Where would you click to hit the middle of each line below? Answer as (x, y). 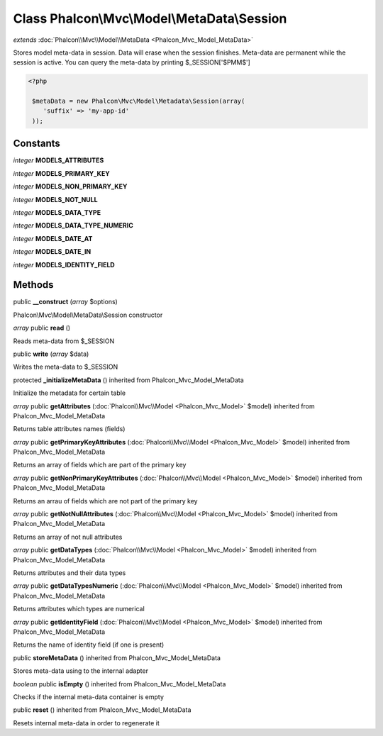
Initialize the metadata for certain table (70, 393)
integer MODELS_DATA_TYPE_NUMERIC (73, 225)
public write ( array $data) (51, 354)
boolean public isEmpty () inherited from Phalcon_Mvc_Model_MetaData (120, 684)
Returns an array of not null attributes (68, 537)
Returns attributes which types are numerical (79, 609)
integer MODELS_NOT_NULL (56, 199)
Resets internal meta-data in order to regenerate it (86, 723)
